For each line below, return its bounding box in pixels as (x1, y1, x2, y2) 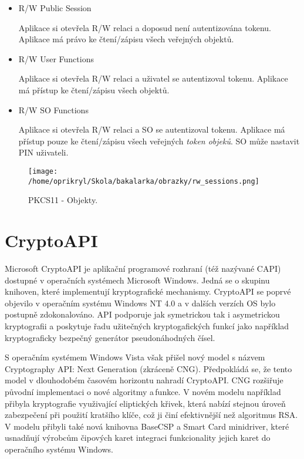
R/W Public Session (18, 2, 92, 14)
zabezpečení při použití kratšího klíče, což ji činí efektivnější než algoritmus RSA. (5, 409, 298, 421)
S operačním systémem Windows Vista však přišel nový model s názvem (5, 351, 265, 363)
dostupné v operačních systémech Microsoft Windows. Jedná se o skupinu (5, 274, 270, 286)
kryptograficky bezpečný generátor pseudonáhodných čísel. (5, 331, 215, 343)
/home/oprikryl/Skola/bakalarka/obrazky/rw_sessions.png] (28, 177, 259, 185)
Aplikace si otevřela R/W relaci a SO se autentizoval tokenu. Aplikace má (18, 123, 285, 136)
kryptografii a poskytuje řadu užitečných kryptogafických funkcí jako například (5, 319, 289, 332)
